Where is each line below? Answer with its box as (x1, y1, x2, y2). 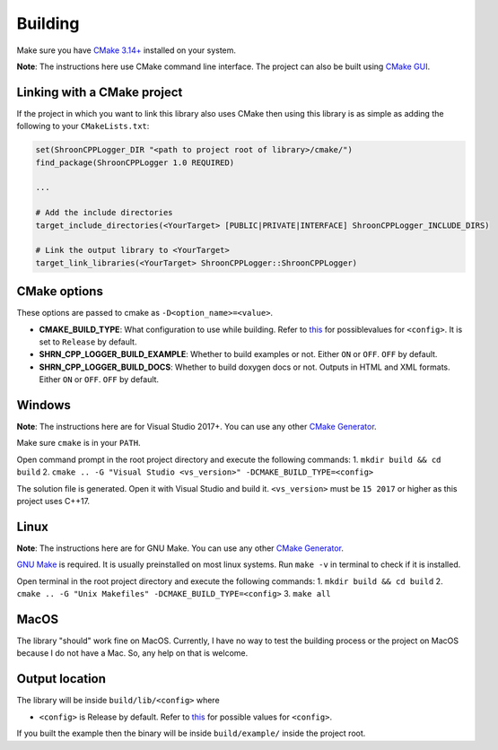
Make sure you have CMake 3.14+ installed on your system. (16, 45, 237, 56)
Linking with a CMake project (16, 84, 183, 100)
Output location (16, 671, 107, 686)
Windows (16, 397, 71, 413)
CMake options (16, 283, 103, 300)
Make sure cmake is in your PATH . (16, 438, 141, 449)
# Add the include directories (35, 207, 174, 218)
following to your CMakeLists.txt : (16, 121, 150, 132)
